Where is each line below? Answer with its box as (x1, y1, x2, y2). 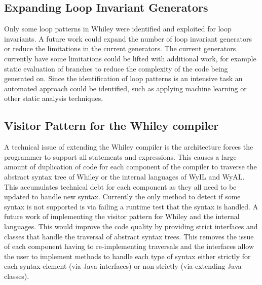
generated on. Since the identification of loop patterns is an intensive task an (4, 73, 243, 84)
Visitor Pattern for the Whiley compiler (4, 118, 219, 133)
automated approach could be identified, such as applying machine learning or (4, 83, 247, 93)
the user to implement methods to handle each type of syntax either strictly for (4, 251, 251, 261)
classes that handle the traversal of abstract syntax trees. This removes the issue (4, 231, 254, 241)
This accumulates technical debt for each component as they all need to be (4, 181, 237, 192)
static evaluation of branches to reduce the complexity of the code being (4, 63, 228, 74)
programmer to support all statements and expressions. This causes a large (4, 151, 237, 162)
